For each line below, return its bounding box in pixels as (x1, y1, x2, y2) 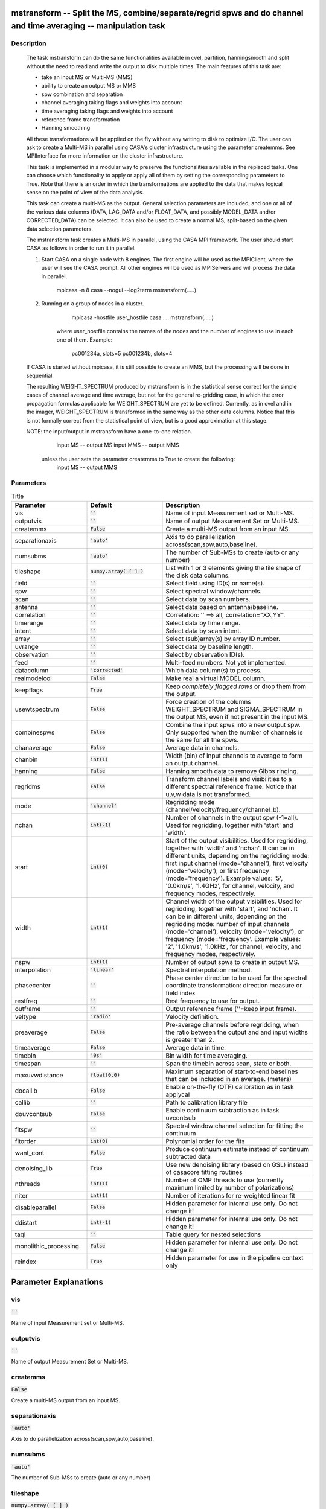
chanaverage (14, 743, 53, 751)
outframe (14, 1004, 41, 1013)
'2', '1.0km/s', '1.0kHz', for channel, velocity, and (165, 942, 302, 951)
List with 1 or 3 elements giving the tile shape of (165, 563, 301, 572)
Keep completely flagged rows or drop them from (165, 682, 307, 691)
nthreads (14, 1179, 40, 1188)
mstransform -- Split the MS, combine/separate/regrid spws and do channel (11, 8, 304, 18)
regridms (14, 782, 40, 791)
